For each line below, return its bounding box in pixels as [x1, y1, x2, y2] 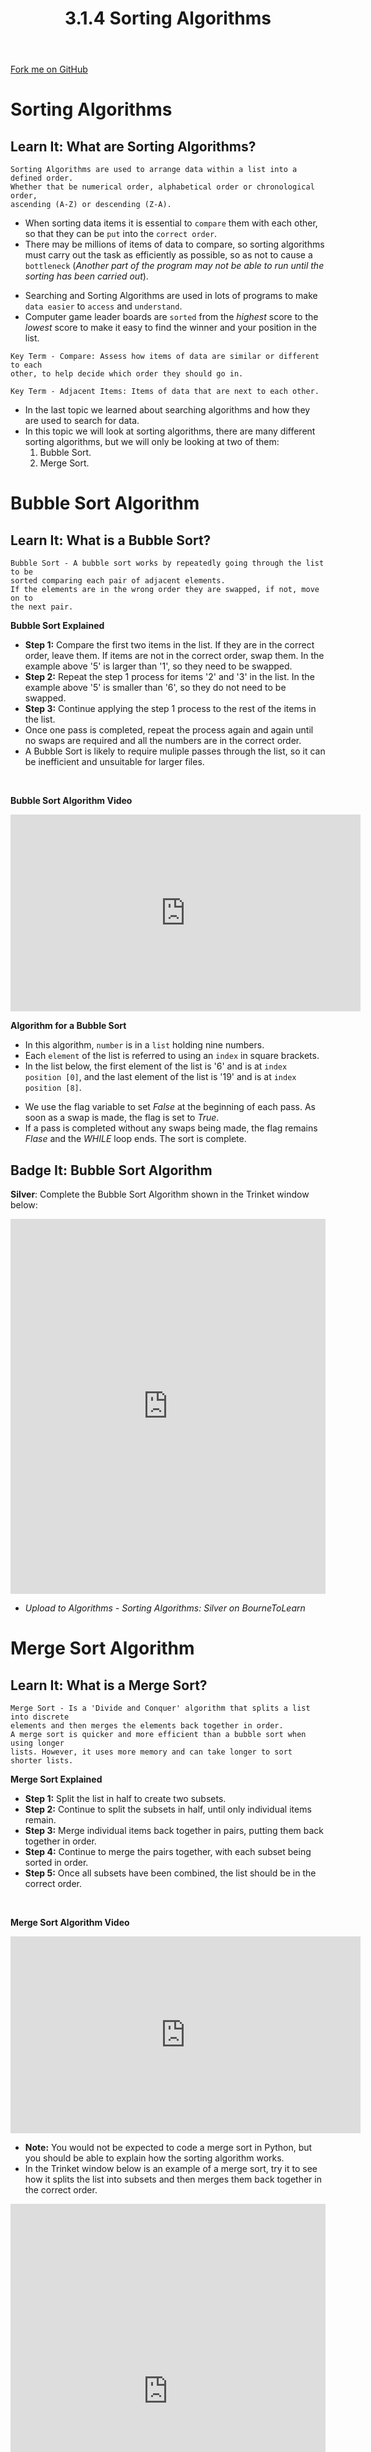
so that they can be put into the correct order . [24, 228, 218, 240]
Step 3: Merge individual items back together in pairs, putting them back [24, 1825, 325, 1836]
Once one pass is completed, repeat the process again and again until [24, 724, 314, 736]
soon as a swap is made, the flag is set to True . [24, 1112, 220, 1124]
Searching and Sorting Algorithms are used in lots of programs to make [24, 290, 318, 302]
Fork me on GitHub [10, 63, 88, 76]
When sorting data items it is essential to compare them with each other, [24, 217, 318, 229]
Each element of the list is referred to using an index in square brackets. [24, 1050, 320, 1062]
